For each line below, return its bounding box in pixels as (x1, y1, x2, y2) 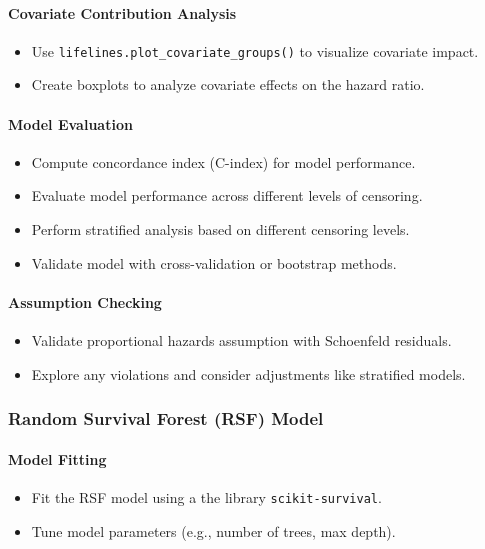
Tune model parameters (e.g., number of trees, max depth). (31, 520, 396, 541)
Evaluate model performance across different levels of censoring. (31, 185, 423, 206)
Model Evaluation (8, 113, 133, 134)
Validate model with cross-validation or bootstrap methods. (31, 252, 397, 273)
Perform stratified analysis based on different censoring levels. (31, 219, 410, 240)
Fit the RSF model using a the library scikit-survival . (31, 486, 382, 507)
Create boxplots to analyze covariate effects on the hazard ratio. (31, 74, 425, 95)
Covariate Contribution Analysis (8, 2, 237, 23)
